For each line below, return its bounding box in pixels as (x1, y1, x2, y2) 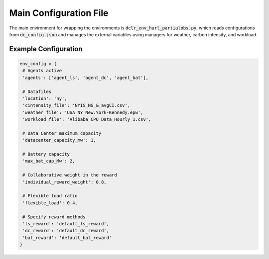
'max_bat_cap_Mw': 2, (22, 158, 75, 164)
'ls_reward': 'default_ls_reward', (22, 221, 110, 226)
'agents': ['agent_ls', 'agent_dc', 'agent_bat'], (22, 75, 149, 81)
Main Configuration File (9, 7, 109, 18)
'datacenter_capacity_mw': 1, (22, 137, 97, 143)
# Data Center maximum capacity (22, 130, 102, 136)
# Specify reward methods (22, 214, 86, 220)
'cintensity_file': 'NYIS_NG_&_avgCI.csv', (22, 102, 131, 108)
